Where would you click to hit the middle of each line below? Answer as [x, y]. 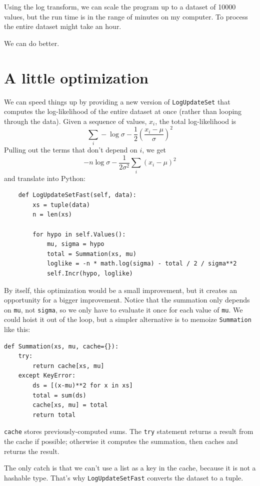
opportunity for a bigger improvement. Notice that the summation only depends [127, 300]
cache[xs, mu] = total [70, 405]
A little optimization [76, 77]
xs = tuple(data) [61, 205]
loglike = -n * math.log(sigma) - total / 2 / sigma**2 [142, 264]
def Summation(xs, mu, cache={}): [61, 346]
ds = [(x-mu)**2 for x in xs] [83, 385]
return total [54, 415]
